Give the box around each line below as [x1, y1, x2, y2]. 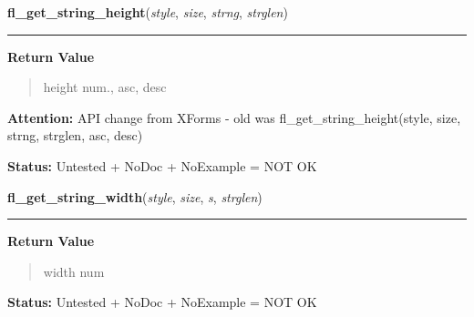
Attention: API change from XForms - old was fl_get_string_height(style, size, [7, 107, 461, 127]
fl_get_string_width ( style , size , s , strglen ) [7, 187, 263, 206]
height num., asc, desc [43, 77, 167, 97]
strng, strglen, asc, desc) [7, 126, 143, 145]
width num [43, 261, 105, 281]
